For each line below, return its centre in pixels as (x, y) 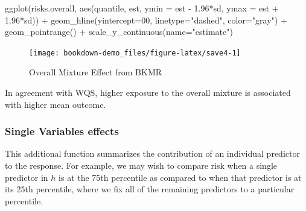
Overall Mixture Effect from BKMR (96, 72)
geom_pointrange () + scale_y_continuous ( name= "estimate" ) (119, 32)
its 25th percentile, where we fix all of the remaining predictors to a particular (150, 189)
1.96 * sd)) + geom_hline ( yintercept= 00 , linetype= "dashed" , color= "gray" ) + (146, 20)
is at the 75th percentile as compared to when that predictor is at (180, 177)
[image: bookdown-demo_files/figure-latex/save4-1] (135, 53)
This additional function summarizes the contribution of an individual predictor (152, 153)
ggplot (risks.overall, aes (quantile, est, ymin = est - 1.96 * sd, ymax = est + (142, 8)
